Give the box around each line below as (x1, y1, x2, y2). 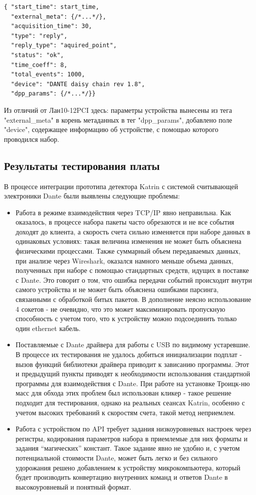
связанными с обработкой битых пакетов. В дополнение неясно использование (15, 294, 251, 304)
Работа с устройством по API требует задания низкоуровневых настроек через (15, 424, 252, 434)
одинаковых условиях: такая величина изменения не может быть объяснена (15, 236, 242, 246)
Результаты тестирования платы (4, 158, 160, 173)
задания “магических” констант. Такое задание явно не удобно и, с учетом (15, 443, 240, 453)
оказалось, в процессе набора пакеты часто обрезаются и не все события (15, 217, 234, 227)
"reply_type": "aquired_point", (11, 42, 117, 49)
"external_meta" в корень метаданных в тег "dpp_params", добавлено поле (4, 114, 232, 125)
